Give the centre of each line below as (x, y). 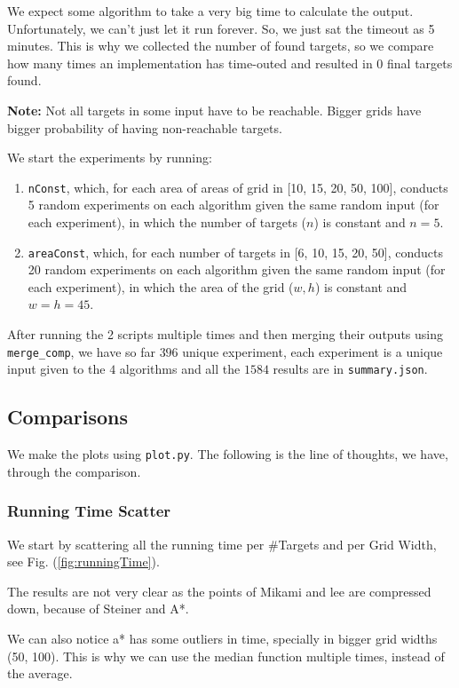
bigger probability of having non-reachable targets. (145, 127)
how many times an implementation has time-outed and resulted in (190, 63)
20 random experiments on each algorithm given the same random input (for (237, 269)
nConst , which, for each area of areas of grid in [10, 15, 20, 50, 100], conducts (238, 187)
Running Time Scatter (89, 511)
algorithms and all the (180, 369)
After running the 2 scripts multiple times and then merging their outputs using (226, 334)
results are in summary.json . (350, 369)
